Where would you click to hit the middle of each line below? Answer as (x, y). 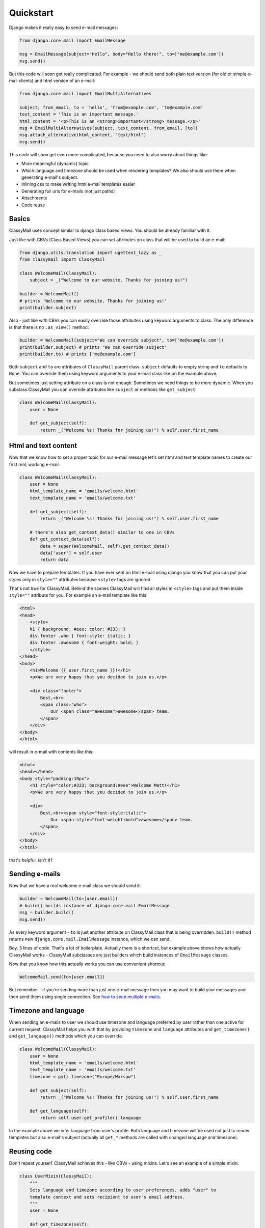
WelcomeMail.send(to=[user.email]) (62, 977)
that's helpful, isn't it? (31, 860)
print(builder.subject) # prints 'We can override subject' (93, 347)
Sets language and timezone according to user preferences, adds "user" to (123, 1190)
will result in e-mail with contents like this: (51, 752)
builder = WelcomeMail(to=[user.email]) (68, 899)
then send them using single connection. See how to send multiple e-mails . (85, 997)
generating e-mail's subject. (50, 177)
